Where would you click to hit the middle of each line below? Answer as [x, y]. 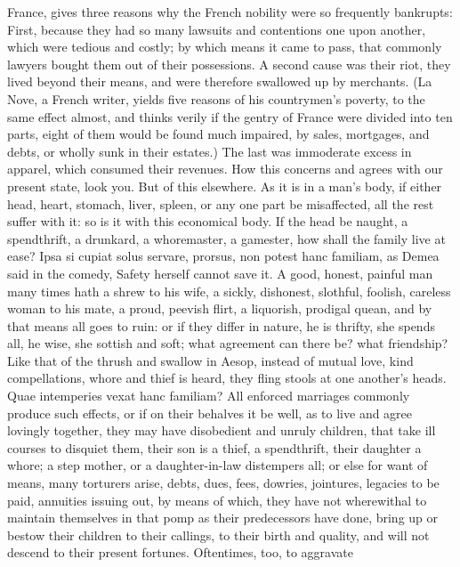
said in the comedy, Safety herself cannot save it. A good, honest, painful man [220, 273]
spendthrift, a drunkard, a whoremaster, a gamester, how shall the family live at [226, 238]
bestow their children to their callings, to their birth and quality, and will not [218, 535]
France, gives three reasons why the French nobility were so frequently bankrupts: [230, 12]
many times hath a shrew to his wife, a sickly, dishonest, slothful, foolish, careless [229, 291]
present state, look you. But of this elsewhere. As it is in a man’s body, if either [225, 186]
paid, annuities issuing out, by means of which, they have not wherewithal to [217, 500]
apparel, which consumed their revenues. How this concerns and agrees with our [225, 169]
